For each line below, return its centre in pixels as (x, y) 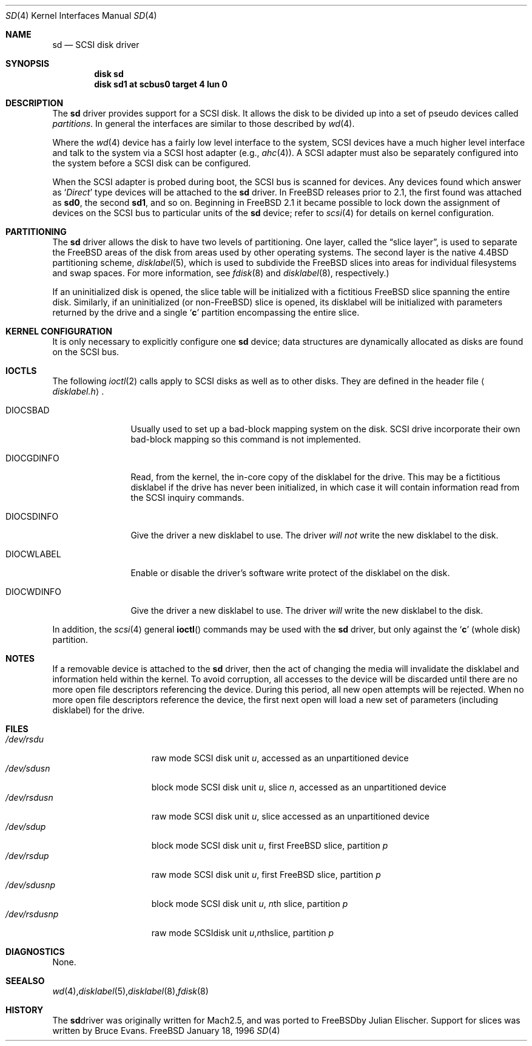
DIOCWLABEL (33, 554)
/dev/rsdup (27, 856)
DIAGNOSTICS (35, 952)
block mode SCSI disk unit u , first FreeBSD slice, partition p (270, 845)
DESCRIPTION (35, 103)
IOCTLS (21, 371)
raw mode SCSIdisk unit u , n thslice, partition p (243, 933)
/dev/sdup (26, 827)
